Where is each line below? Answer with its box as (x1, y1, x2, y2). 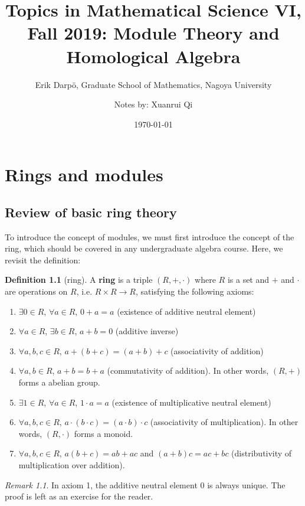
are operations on (5, 285, 68, 298)
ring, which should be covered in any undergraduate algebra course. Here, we (5, 242, 283, 254)
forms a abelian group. (18, 376, 100, 389)
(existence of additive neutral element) (117, 305, 256, 317)
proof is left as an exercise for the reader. (5, 490, 153, 502)
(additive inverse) (115, 325, 179, 337)
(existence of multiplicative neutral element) (111, 396, 271, 408)
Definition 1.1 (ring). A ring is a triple (5, 273, 153, 286)
